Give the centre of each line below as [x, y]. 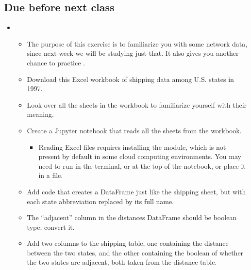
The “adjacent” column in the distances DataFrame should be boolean [132, 217]
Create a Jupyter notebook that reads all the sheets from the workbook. [134, 130]
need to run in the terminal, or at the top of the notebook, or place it [142, 166]
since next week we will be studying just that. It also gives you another [133, 53]
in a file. [51, 175]
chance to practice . [56, 62]
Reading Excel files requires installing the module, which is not [132, 147]
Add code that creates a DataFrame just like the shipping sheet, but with [136, 191]
